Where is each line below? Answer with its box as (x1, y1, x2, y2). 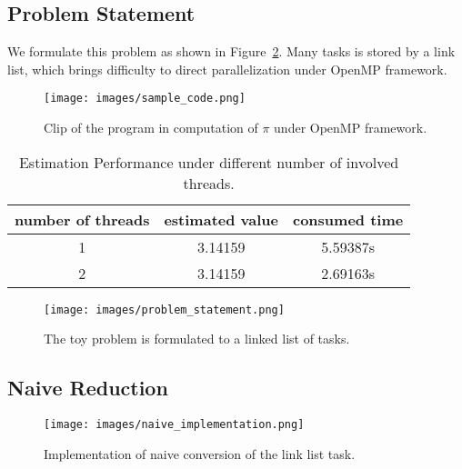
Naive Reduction (7, 374, 168, 402)
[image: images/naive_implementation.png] (44, 418, 305, 432)
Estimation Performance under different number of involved (18, 151, 399, 173)
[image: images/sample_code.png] (44, 92, 246, 105)
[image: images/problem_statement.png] (44, 303, 285, 316)
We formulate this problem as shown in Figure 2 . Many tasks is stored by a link (7, 42, 456, 61)
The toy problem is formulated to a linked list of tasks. (44, 329, 350, 348)
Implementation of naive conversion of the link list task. (44, 444, 356, 463)
